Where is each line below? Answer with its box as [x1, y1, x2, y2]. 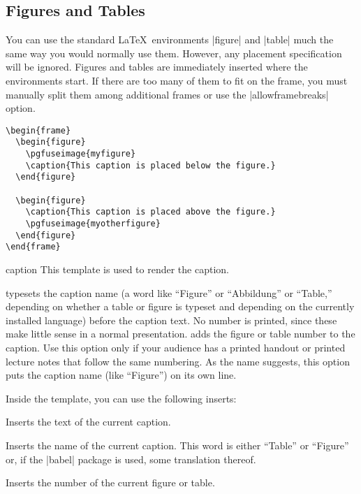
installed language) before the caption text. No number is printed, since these [6, 312, 337, 327]
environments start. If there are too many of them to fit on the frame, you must [6, 73, 348, 87]
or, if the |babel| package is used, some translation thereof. [6, 451, 256, 466]
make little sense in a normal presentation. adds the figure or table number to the [6, 326, 355, 341]
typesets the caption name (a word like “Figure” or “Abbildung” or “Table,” [6, 285, 332, 300]
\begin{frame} [6, 125, 71, 136]
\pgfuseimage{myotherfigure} [25, 219, 161, 229]
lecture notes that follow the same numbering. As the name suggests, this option [6, 354, 350, 368]
